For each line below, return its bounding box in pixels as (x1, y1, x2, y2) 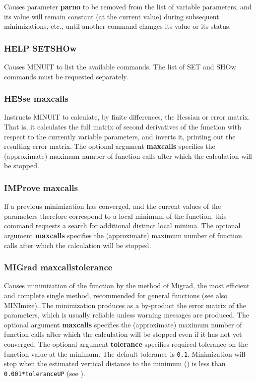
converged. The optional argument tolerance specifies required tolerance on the (4, 338, 248, 349)
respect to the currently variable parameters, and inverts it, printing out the (4, 131, 236, 141)
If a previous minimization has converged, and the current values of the (4, 201, 221, 211)
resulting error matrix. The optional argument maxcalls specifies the (4, 141, 215, 151)
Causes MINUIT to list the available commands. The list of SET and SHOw (4, 62, 236, 71)
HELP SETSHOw (4, 42, 77, 54)
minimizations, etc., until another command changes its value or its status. (4, 21, 231, 31)
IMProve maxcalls (4, 181, 78, 193)
